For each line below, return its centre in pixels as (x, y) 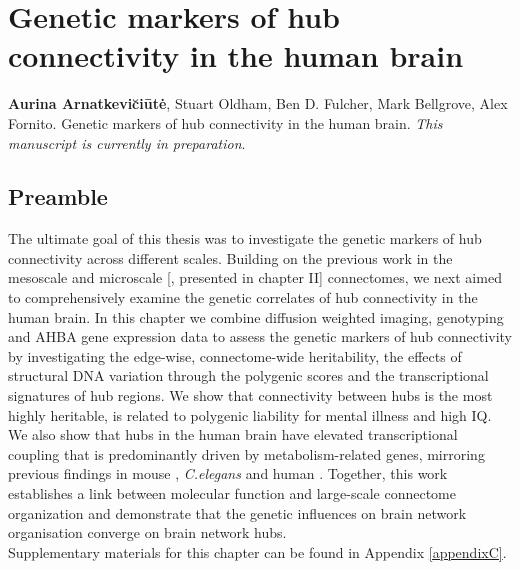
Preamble (58, 196)
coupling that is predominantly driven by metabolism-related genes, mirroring (246, 453)
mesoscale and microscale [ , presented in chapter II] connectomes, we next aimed (255, 277)
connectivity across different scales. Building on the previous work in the (230, 257)
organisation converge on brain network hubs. (147, 532)
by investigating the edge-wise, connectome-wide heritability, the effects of (235, 355)
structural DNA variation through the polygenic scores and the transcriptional (248, 375)
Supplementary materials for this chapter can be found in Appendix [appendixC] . (257, 551)
